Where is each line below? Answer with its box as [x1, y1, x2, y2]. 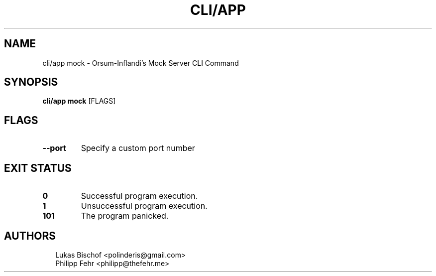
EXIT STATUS [4, 161, 72, 174]
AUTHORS [4, 229, 56, 242]
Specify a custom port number [81, 143, 195, 153]
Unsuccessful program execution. [81, 201, 208, 211]
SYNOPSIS [4, 76, 58, 89]
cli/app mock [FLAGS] [42, 97, 116, 106]
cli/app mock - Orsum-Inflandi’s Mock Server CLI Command [42, 58, 239, 67]
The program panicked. [81, 211, 169, 221]
